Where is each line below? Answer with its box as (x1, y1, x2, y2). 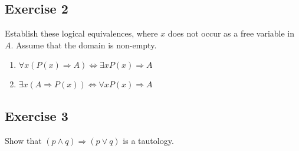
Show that (5, 134, 42, 146)
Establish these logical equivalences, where (5, 27, 158, 40)
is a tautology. (123, 134, 174, 146)
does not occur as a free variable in (167, 27, 295, 40)
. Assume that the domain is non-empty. (11, 38, 157, 51)
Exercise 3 (5, 106, 68, 124)
